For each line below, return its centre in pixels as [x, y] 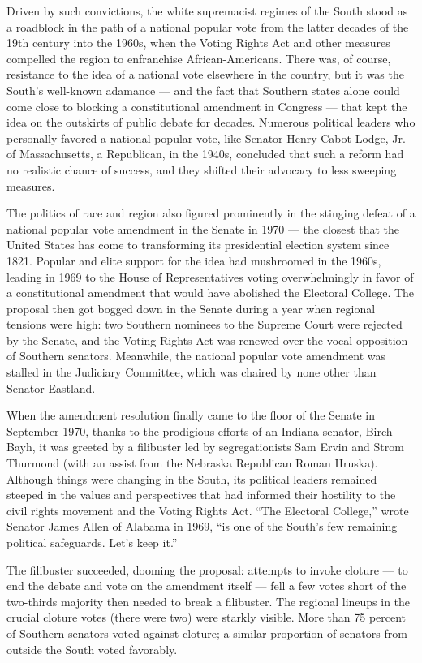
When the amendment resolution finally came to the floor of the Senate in [191, 415]
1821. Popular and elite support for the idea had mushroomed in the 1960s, [194, 260]
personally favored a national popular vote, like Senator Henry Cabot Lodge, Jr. [206, 138]
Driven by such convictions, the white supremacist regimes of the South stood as [207, 11]
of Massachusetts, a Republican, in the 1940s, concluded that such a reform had [205, 154]
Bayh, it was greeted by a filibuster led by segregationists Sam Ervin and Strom [205, 447]
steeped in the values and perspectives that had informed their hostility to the [201, 495]
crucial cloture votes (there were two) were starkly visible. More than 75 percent [207, 617]
